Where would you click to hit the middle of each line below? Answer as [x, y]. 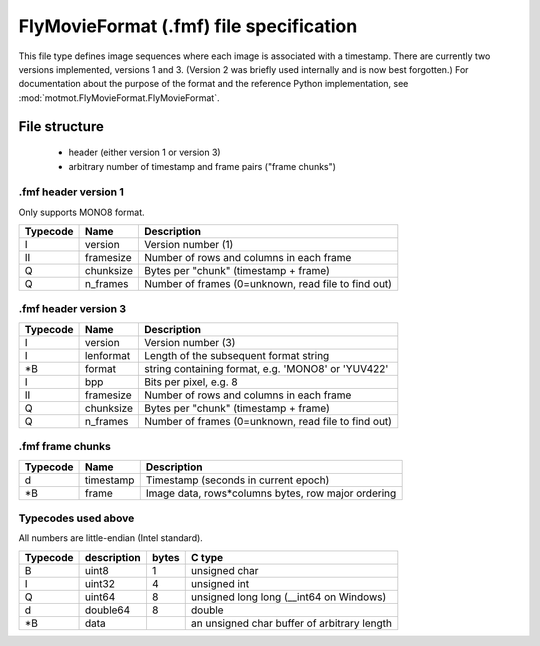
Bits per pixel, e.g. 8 [191, 382]
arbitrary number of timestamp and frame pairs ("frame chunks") [202, 166]
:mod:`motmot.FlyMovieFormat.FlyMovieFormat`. [119, 97]
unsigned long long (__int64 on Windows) [288, 597]
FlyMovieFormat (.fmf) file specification [188, 26]
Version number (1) [189, 245]
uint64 [100, 597]
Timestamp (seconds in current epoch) [237, 480]
